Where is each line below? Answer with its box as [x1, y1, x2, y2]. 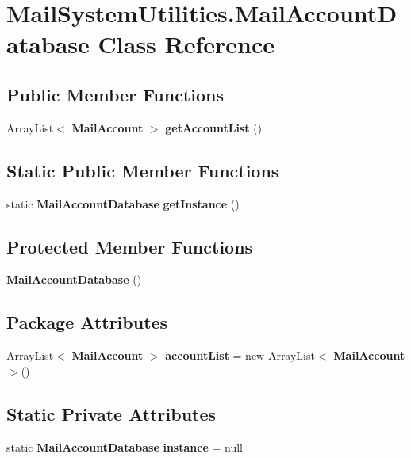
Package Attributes [6, 310, 168, 334]
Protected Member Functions [6, 234, 253, 258]
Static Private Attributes [6, 401, 217, 426]
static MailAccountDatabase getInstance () [6, 195, 240, 212]
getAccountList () [165, 119, 263, 135]
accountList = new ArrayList [165, 347, 315, 364]
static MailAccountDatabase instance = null [6, 438, 243, 455]
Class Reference [98, 28, 275, 60]
